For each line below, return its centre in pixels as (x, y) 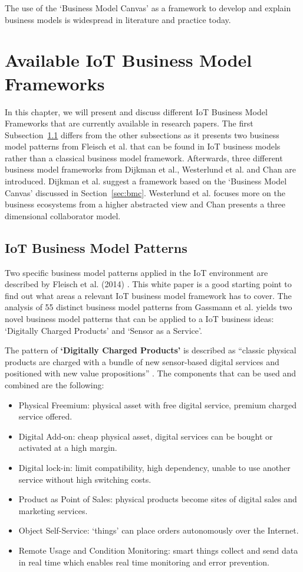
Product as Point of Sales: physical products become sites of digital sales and (158, 499)
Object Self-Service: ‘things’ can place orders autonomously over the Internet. (159, 530)
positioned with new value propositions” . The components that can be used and (150, 373)
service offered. (45, 416)
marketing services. (53, 510)
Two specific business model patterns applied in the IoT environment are (136, 272)
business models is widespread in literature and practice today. (118, 19)
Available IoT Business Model (129, 60)
